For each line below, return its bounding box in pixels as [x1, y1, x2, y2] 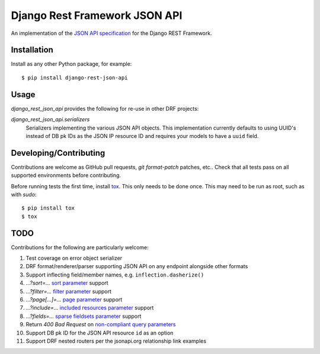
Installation [11, 45, 53, 55]
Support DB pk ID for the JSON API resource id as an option [25, 329, 174, 336]
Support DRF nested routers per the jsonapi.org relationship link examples [25, 337, 207, 345]
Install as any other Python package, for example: [11, 60, 132, 67]
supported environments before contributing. [11, 172, 121, 179]
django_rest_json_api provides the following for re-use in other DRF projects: [11, 105, 199, 112]
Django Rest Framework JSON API [11, 9, 183, 22]
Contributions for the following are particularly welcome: [11, 243, 149, 251]
